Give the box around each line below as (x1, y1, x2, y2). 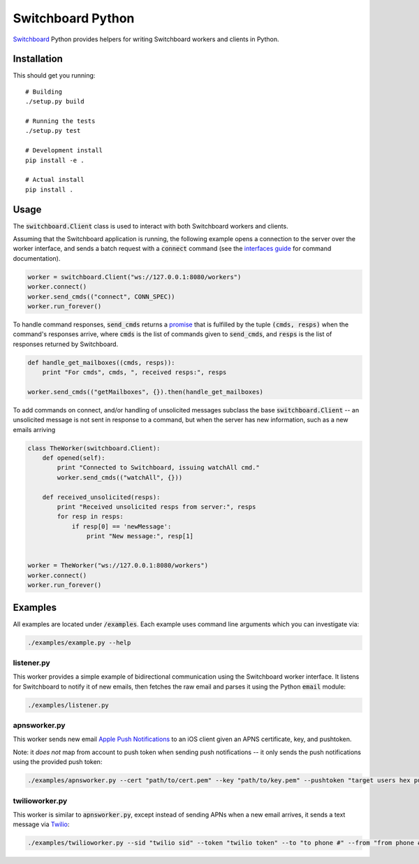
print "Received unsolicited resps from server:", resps (57, 503, 256, 510)
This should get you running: (13, 71, 96, 80)
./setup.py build (25, 98, 84, 106)
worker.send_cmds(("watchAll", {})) (57, 473, 183, 482)
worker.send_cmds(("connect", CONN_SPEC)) (27, 292, 175, 301)
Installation (13, 53, 63, 65)
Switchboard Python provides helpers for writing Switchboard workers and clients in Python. (13, 35, 279, 43)
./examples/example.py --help (27, 638, 131, 647)
